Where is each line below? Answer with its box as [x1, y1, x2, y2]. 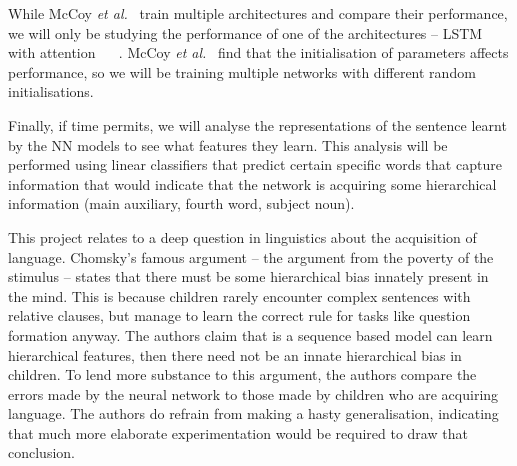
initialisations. [8, 81, 94, 102]
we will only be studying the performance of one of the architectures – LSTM [8, 22, 483, 43]
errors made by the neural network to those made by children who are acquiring [8, 383, 499, 404]
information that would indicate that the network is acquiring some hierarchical [8, 173, 497, 194]
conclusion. [8, 442, 75, 463]
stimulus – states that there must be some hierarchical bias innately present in [8, 266, 489, 287]
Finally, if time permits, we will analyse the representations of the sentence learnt [8, 114, 507, 135]
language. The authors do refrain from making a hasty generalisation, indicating [8, 403, 499, 424]
